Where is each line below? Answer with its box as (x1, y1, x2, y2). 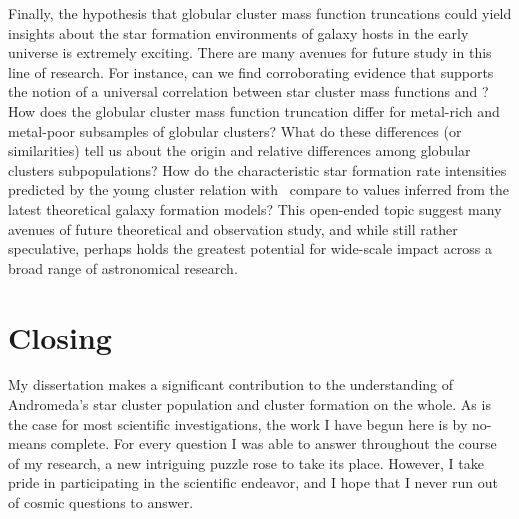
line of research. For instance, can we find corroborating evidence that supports (8, 61, 494, 82)
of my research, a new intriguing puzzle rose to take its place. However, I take (8, 452, 484, 473)
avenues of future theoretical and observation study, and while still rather (8, 218, 458, 239)
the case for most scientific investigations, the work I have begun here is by (8, 413, 468, 434)
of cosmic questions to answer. (8, 492, 194, 512)
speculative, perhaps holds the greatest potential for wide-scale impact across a (8, 238, 493, 259)
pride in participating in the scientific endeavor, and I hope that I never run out (8, 472, 498, 493)
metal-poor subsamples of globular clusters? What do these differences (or (8, 120, 462, 141)
